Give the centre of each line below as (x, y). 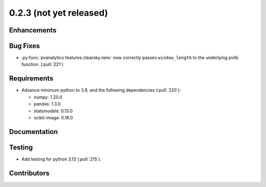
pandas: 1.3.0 (47, 104)
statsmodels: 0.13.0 (53, 111)
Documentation (33, 132)
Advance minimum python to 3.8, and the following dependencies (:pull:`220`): (101, 90)
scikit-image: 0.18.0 (53, 117)
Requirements (31, 79)
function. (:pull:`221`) (43, 64)
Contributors (29, 173)
